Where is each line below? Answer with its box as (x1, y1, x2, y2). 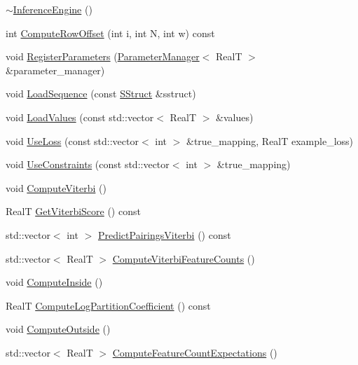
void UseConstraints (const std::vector (6, 157, 170, 172)
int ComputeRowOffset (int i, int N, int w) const (6, 25, 215, 40)
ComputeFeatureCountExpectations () (112, 345, 277, 359)
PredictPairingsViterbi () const (97, 227, 231, 242)
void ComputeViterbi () (6, 180, 106, 195)
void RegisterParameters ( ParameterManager (6, 49, 200, 64)
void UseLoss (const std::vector (6, 133, 139, 148)
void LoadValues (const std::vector (6, 109, 154, 124)
